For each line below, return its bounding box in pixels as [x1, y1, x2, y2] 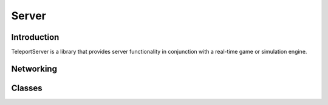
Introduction [11, 32, 60, 42]
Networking [11, 63, 58, 74]
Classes [11, 83, 43, 93]
